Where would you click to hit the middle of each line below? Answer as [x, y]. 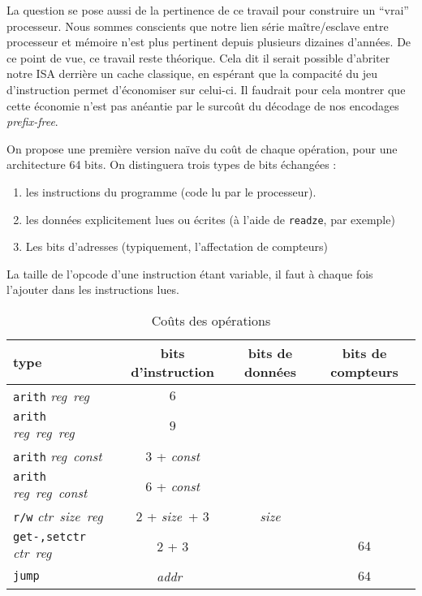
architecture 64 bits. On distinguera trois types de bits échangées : [172, 164]
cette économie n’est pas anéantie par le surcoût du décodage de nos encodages [203, 105]
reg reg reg [44, 432]
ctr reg [32, 552]
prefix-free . [32, 121]
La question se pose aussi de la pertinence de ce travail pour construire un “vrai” [208, 10]
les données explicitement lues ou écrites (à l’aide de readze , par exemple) [210, 219]
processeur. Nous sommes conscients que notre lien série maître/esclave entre [198, 26]
